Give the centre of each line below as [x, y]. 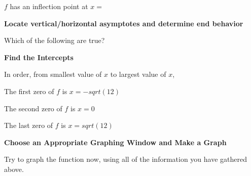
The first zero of [29, 91]
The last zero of [29, 125]
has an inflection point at [49, 6]
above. [14, 169]
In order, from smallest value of [53, 74]
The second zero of [33, 108]
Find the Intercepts [39, 57]
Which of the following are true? [55, 40]
